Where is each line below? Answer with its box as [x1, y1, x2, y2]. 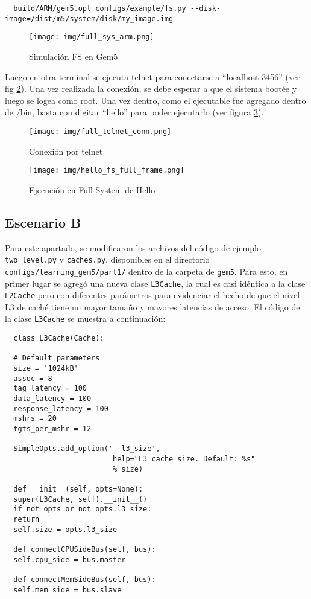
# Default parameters [13, 354, 100, 363]
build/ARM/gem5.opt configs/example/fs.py [13, 4, 186, 13]
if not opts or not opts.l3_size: [13, 505, 152, 514]
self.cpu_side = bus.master [13, 555, 126, 564]
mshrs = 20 [13, 414, 57, 423]
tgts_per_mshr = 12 [13, 424, 92, 434]
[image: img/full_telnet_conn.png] [29, 127, 172, 136]
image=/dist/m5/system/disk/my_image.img [5, 14, 174, 23]
